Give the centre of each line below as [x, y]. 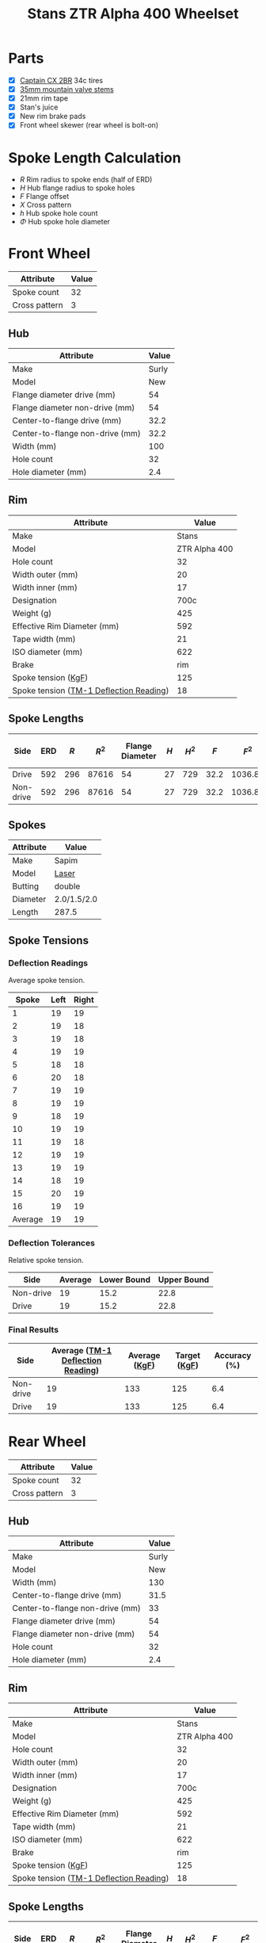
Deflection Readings [48, 962]
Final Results [34, 1330]
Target [188, 1355]
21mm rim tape [44, 98]
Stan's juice [39, 107]
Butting [26, 886]
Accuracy [233, 1355]
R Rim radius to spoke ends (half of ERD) [86, 180]
